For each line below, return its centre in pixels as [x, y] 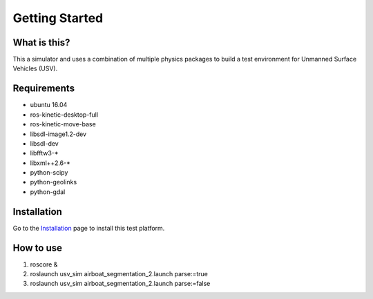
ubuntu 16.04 [49, 105]
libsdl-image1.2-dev [58, 134]
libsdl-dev [44, 143]
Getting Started [58, 18]
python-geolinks [54, 182]
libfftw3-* [44, 153]
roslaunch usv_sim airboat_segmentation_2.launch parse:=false [120, 284]
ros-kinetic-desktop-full [64, 115]
